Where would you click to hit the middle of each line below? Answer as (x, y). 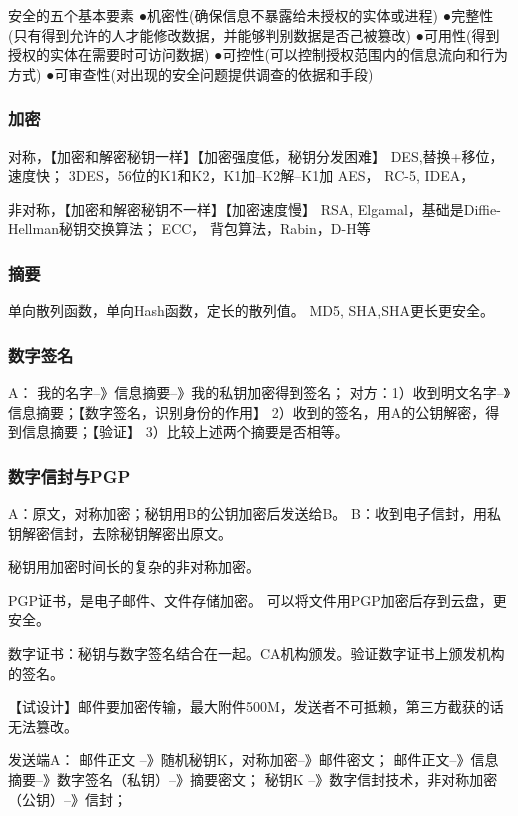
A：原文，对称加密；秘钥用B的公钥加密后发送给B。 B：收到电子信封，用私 (254, 513)
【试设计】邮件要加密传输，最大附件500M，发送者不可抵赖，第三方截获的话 (256, 706)
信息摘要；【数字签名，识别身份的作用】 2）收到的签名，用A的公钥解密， (247, 411)
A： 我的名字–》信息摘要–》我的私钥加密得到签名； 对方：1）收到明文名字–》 (259, 392)
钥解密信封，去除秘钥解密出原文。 (120, 532)
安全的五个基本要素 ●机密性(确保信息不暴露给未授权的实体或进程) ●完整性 (251, 15)
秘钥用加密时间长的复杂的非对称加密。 (134, 566)
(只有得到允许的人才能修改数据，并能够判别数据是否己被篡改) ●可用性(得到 (254, 34)
